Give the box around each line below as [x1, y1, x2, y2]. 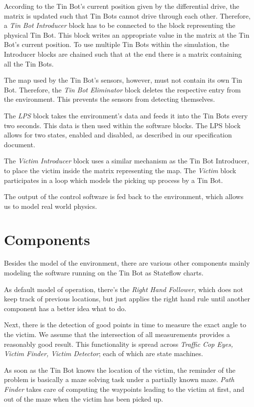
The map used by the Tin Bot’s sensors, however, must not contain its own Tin [4, 75, 242, 85]
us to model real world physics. [4, 201, 97, 211]
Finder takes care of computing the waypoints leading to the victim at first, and [4, 384, 245, 394]
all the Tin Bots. [4, 58, 54, 68]
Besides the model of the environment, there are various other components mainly [4, 258, 250, 268]
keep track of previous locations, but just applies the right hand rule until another [4, 294, 251, 304]
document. [4, 139, 35, 149]
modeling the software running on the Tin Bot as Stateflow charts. [4, 268, 204, 277]
